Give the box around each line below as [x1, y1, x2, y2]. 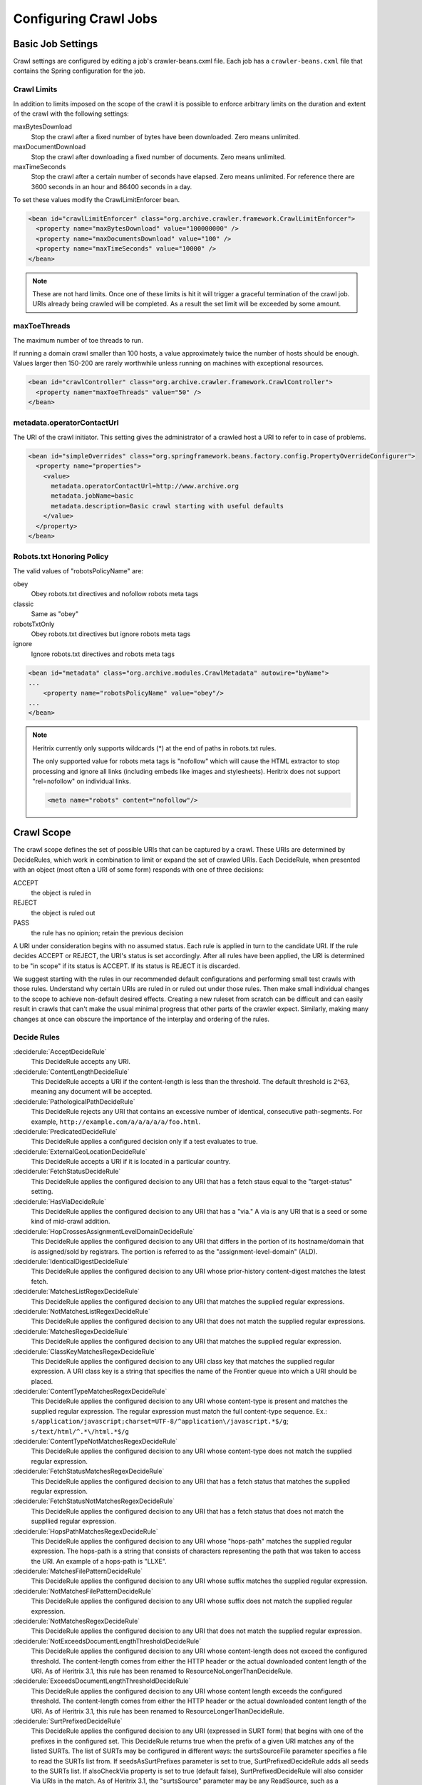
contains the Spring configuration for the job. [13, 66, 145, 75]
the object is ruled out [31, 908, 96, 917]
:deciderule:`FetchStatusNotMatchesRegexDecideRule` [13, 1497, 175, 1506]
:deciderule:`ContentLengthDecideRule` [13, 1067, 130, 1076]
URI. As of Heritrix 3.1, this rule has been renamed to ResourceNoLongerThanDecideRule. [31, 1667, 293, 1675]
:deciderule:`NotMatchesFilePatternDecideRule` [13, 1587, 153, 1595]
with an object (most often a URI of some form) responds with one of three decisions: [13, 865, 264, 874]
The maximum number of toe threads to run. [13, 336, 144, 344]
